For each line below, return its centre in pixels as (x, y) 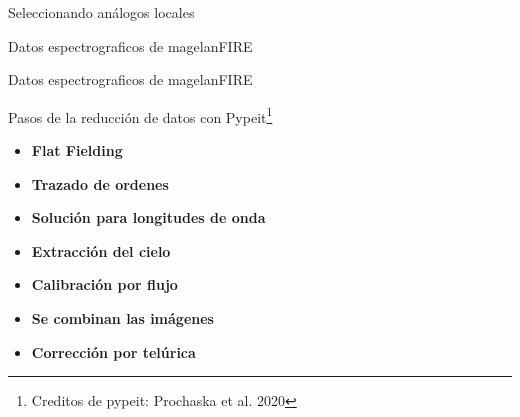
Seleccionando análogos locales (101, 12)
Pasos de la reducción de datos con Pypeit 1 (140, 115)
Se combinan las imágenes (122, 318)
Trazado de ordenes (100, 183)
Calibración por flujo (104, 284)
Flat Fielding (77, 150)
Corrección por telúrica (113, 351)
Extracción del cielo (101, 250)
